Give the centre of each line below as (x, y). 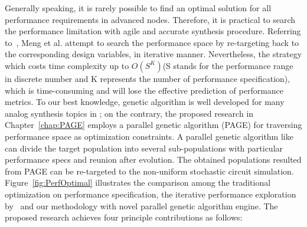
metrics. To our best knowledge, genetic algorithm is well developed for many (145, 102)
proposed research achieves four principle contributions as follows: (124, 217)
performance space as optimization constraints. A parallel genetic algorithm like (149, 136)
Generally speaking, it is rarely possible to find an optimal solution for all (138, 8)
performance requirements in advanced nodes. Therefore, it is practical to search (150, 19)
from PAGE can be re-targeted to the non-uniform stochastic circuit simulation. (149, 171)
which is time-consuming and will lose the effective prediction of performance (144, 90)
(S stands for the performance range (228, 65)
